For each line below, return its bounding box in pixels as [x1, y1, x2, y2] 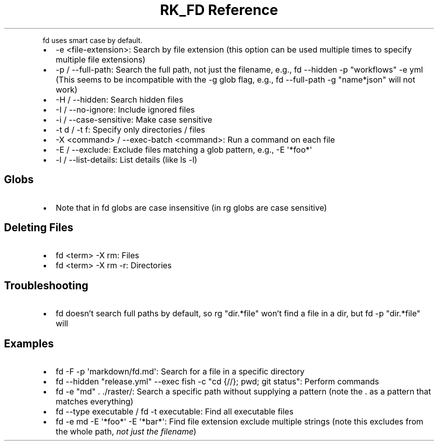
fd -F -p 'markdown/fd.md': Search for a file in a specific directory [55, 366, 305, 377]
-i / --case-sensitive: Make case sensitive [55, 114, 212, 125]
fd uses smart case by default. [42, 36, 142, 45]
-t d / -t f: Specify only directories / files [55, 124, 205, 135]
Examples [4, 337, 54, 350]
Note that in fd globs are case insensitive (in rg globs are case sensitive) [55, 202, 327, 213]
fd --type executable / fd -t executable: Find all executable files [55, 406, 293, 417]
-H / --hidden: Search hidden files [55, 94, 183, 105]
